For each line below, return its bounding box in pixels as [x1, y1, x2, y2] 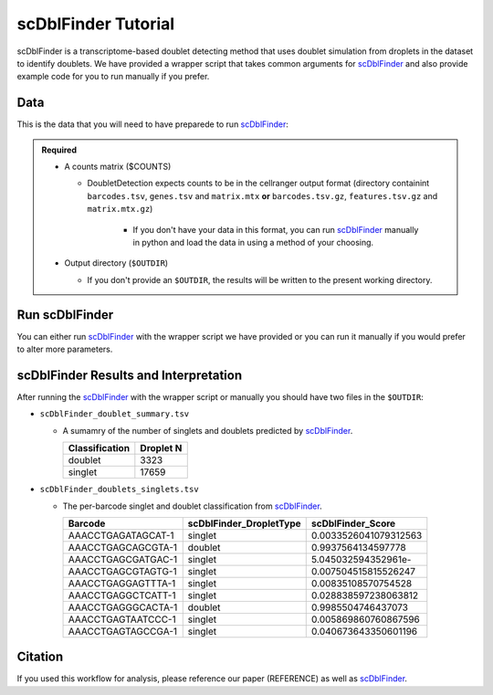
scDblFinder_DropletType [187, 517, 301, 530]
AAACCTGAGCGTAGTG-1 [68, 564, 177, 577]
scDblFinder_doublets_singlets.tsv [39, 484, 200, 495]
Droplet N [140, 442, 183, 455]
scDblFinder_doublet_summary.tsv [39, 409, 190, 419]
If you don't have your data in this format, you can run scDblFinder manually [132, 224, 419, 235]
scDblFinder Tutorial [16, 14, 175, 34]
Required [41, 144, 78, 155]
